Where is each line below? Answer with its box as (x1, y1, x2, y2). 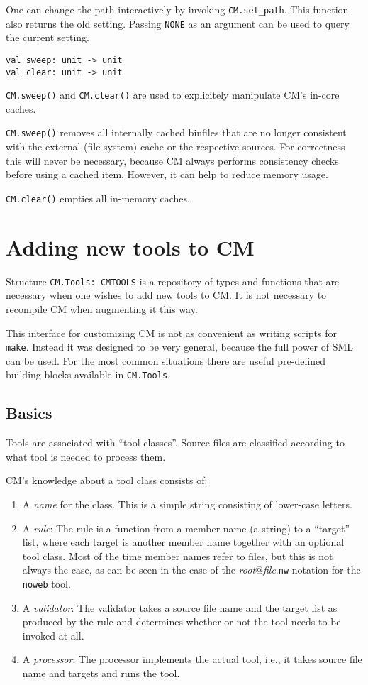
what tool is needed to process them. (6, 449, 166, 464)
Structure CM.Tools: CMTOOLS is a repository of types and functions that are (6, 273, 340, 288)
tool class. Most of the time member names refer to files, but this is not (22, 548, 333, 563)
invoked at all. (22, 628, 84, 642)
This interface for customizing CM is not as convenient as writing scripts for (6, 325, 337, 340)
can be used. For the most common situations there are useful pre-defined (6, 353, 326, 368)
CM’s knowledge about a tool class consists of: (6, 473, 208, 488)
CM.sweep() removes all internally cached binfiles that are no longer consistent (6, 125, 347, 140)
